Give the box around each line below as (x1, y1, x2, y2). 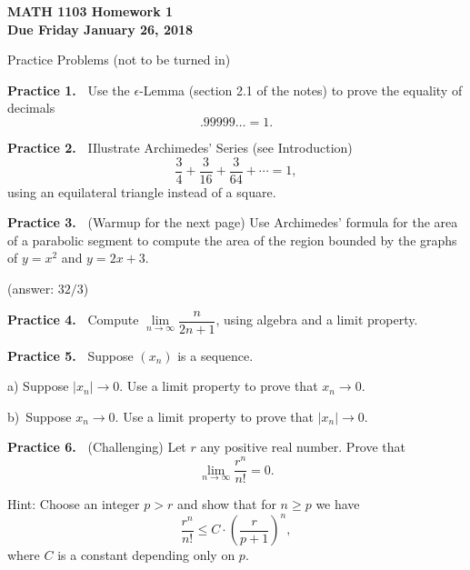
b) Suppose (7, 406, 72, 425)
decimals (7, 98, 55, 117)
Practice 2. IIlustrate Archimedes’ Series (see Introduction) (7, 137, 353, 156)
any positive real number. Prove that (200, 437, 406, 456)
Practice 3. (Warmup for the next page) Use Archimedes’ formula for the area (7, 213, 458, 232)
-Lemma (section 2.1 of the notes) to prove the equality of (139, 80, 463, 99)
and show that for (176, 495, 276, 514)
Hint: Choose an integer (7, 495, 140, 514)
